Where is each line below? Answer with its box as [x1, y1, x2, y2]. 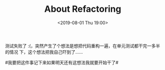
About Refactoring [44, 3, 122, 15]
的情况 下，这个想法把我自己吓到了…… [5, 49, 83, 55]
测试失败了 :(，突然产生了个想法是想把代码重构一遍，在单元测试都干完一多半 [5, 43, 161, 49]
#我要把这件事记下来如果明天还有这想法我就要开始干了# [5, 59, 119, 65]
